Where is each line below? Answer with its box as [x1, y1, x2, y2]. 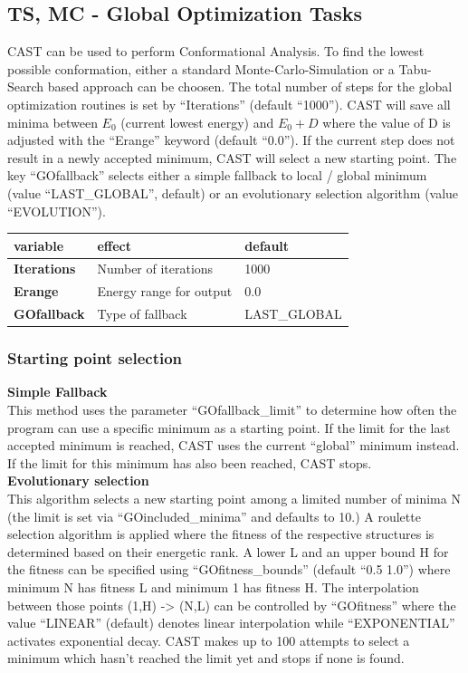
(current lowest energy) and [120, 112, 274, 131]
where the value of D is [322, 112, 451, 131]
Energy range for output [97, 282, 233, 301]
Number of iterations [97, 259, 214, 278]
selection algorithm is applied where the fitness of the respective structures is [7, 524, 435, 543]
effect [97, 236, 131, 255]
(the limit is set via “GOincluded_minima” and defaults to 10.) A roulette [7, 506, 421, 525]
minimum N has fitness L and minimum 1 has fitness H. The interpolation [7, 578, 419, 597]
